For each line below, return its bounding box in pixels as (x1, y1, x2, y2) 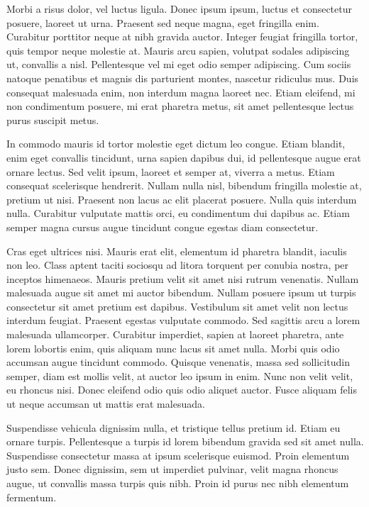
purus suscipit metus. (6, 112, 99, 127)
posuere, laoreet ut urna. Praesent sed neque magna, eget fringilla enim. (6, 15, 319, 30)
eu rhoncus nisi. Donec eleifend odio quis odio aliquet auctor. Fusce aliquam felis (6, 382, 357, 397)
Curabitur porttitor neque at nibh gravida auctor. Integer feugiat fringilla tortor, (6, 29, 358, 44)
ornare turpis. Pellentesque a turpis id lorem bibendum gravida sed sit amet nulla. (6, 434, 364, 449)
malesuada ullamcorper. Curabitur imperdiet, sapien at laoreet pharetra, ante (6, 327, 344, 342)
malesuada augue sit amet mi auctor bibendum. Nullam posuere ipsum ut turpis (6, 285, 356, 300)
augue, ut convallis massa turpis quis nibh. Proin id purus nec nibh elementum (6, 476, 349, 490)
